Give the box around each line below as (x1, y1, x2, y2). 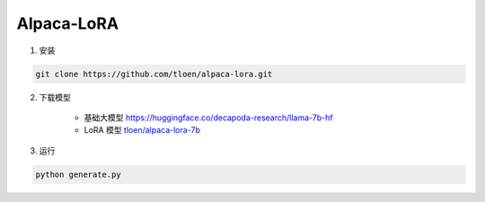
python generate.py (35, 169, 121, 180)
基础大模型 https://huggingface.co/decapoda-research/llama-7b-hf (84, 112, 333, 123)
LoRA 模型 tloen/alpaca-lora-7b (84, 125, 201, 136)
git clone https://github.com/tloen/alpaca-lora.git (35, 68, 273, 79)
